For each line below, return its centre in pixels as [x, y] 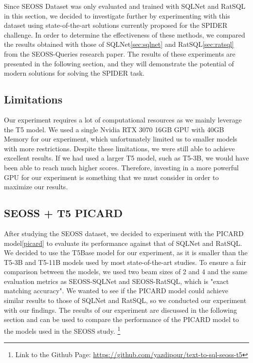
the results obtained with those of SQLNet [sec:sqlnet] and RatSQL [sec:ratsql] [119, 44]
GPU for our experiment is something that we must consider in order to [111, 177]
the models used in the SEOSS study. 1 [62, 330]
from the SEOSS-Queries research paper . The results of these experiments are [120, 53]
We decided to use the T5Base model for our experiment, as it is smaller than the [126, 252]
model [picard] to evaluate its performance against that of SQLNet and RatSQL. [123, 243]
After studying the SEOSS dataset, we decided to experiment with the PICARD [124, 233]
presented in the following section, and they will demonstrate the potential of [119, 63]
